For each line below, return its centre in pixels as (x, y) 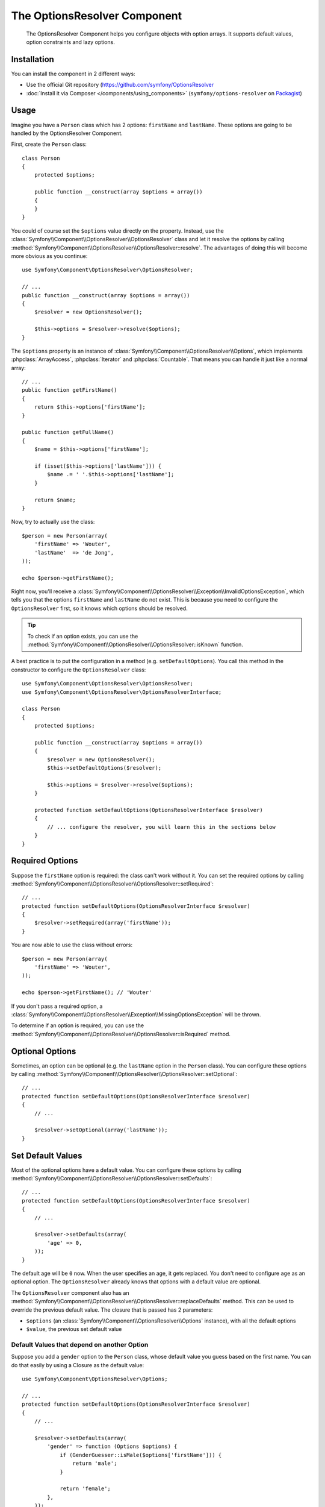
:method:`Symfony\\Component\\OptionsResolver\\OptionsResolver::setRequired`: (112, 884)
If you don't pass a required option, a (57, 1006)
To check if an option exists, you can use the (83, 636)
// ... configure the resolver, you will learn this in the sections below (162, 827)
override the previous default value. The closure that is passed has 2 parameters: (112, 1310)
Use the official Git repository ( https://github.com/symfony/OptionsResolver (120, 85)
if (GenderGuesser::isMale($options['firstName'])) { (141, 1455)
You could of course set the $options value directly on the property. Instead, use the (117, 231)
